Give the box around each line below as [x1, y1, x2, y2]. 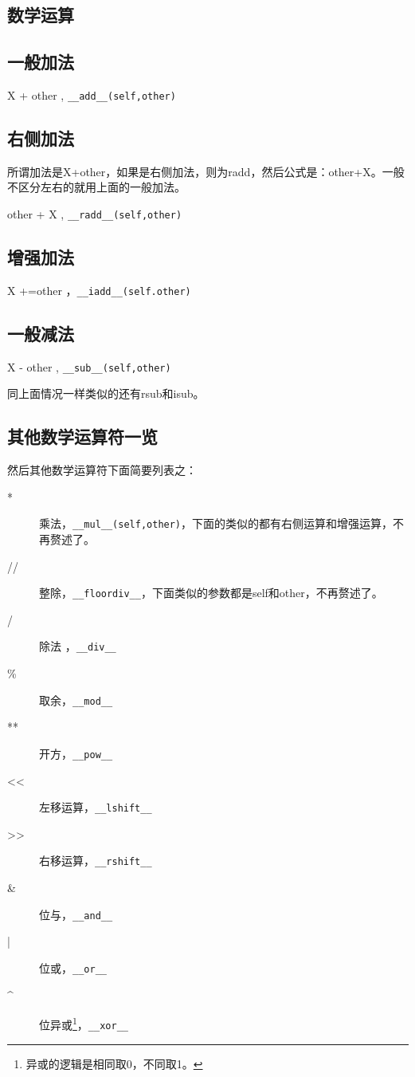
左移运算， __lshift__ [39, 799, 152, 816]
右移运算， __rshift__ [39, 852, 152, 869]
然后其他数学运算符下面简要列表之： [7, 462, 197, 478]
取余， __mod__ [39, 691, 113, 708]
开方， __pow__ [39, 745, 113, 761]
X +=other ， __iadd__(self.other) [7, 281, 191, 298]
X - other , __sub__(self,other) [7, 358, 171, 375]
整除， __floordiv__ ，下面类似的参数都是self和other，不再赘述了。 [39, 584, 383, 601]
